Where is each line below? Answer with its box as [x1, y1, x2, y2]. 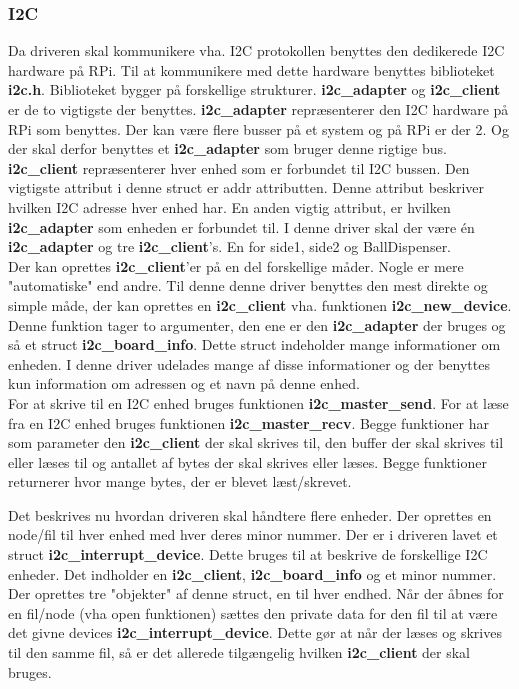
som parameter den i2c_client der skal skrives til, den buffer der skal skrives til [8, 432, 504, 453]
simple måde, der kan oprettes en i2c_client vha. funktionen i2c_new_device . [8, 294, 512, 315]
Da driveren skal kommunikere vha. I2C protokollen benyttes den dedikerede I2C [8, 40, 505, 61]
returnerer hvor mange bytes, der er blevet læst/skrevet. [8, 471, 352, 492]
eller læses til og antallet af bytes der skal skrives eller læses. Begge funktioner [8, 451, 487, 472]
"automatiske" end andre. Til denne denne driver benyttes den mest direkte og [8, 275, 488, 296]
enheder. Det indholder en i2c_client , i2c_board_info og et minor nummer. [8, 563, 497, 584]
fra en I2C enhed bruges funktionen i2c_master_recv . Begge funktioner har [8, 412, 489, 433]
